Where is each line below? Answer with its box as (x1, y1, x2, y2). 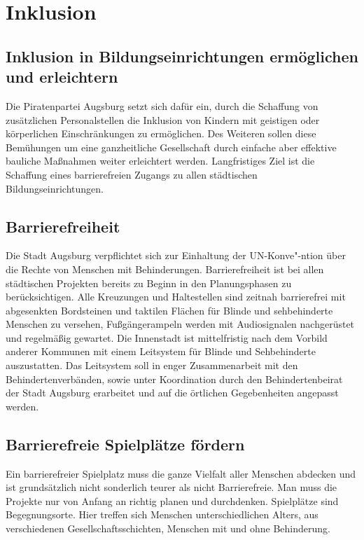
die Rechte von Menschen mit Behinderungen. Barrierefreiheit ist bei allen (6, 261, 324, 276)
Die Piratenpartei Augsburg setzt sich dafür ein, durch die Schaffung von (6, 98, 318, 113)
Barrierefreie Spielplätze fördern (6, 433, 245, 455)
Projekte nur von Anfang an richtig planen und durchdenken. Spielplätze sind (6, 493, 339, 508)
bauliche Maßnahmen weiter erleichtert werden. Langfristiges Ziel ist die (6, 153, 315, 168)
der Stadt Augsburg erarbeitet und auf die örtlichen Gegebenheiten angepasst (6, 385, 339, 400)
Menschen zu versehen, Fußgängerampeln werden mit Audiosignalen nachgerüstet (6, 317, 355, 331)
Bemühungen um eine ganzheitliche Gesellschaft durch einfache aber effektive (6, 139, 337, 154)
